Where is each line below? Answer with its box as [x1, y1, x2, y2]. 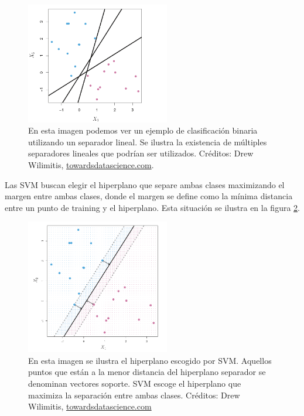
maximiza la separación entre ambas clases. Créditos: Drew [28, 388, 240, 401]
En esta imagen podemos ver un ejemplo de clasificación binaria [28, 124, 258, 137]
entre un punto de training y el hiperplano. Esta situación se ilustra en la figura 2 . [5, 201, 300, 213]
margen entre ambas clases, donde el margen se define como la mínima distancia [5, 190, 293, 202]
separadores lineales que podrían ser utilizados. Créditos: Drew [28, 147, 254, 159]
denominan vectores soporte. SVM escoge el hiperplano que [28, 377, 241, 389]
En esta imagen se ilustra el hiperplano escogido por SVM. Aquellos [28, 354, 272, 366]
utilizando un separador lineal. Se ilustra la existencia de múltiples [28, 135, 267, 148]
